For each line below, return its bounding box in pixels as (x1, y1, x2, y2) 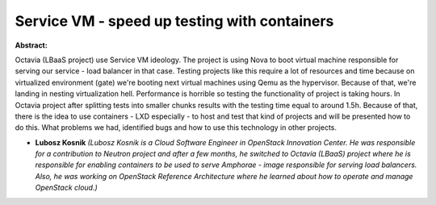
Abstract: (15, 40, 48, 50)
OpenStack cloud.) (35, 182, 99, 193)
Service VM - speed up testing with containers (15, 12, 334, 30)
